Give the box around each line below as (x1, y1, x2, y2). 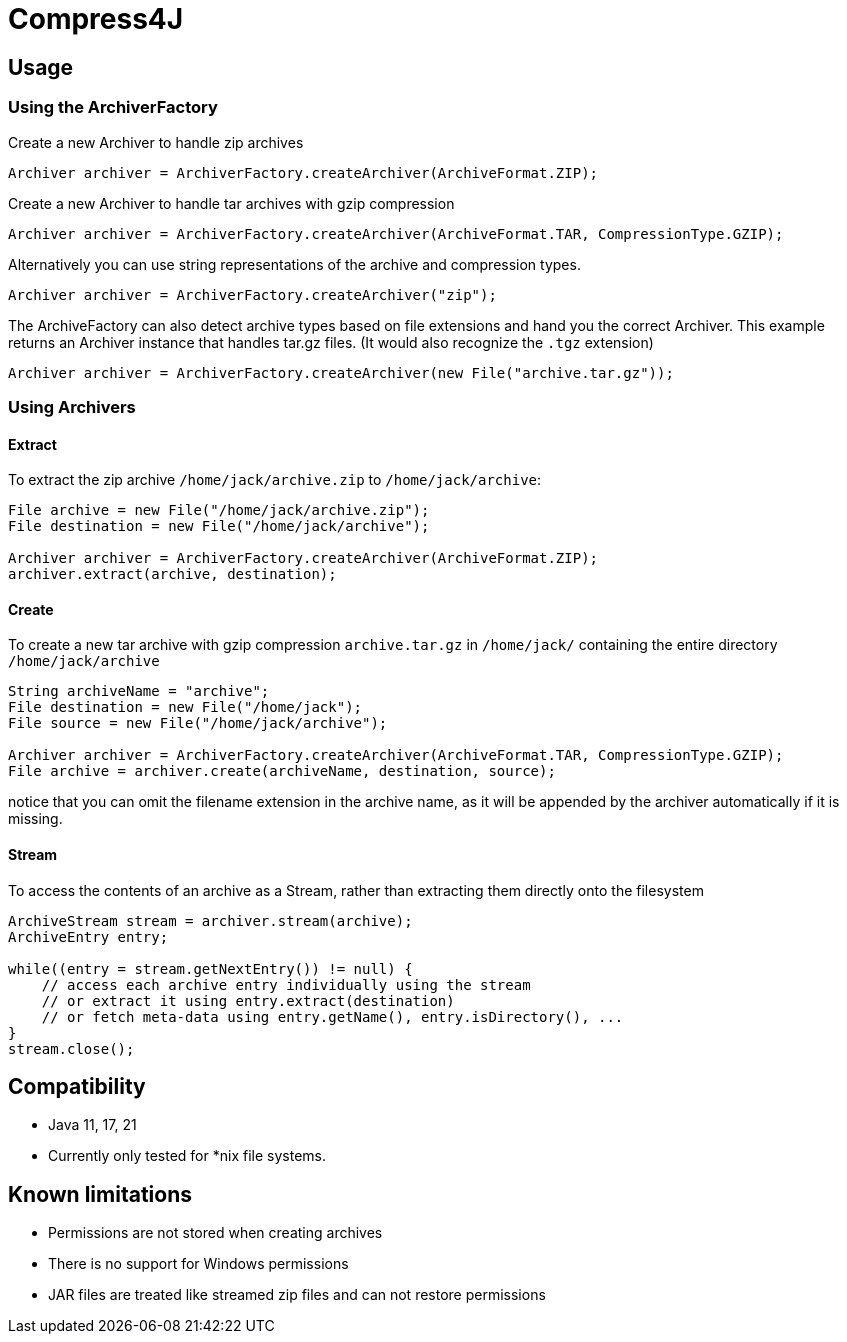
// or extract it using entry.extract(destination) (41, 992, 455, 1009)
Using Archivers (8, 396, 136, 417)
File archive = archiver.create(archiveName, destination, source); (8, 763, 556, 780)
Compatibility (8, 1074, 146, 1099)
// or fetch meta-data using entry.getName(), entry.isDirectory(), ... (41, 1008, 624, 1025)
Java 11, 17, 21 (48, 1116, 137, 1134)
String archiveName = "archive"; (8, 683, 270, 700)
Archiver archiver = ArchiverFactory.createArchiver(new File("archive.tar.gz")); (8, 364, 674, 381)
